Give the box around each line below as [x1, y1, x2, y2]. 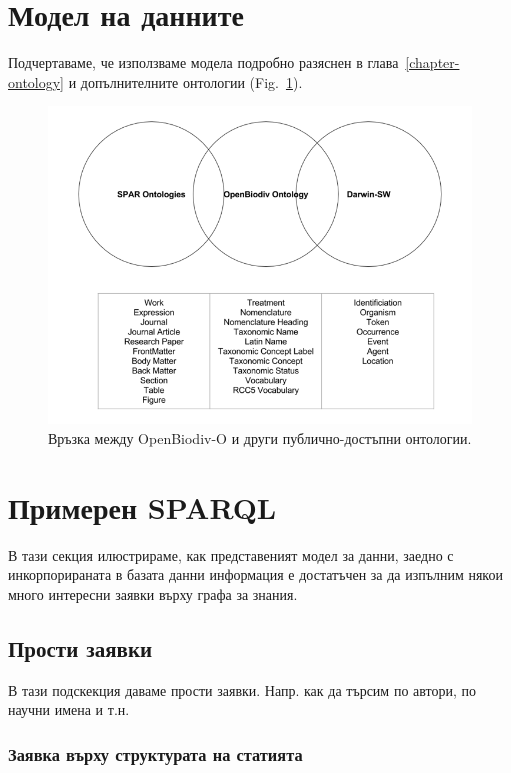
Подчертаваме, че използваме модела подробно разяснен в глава [8, 52, 399, 73]
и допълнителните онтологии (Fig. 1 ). [68, 71, 303, 92]
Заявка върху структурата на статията [8, 741, 303, 766]
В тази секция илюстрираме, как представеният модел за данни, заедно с [8, 544, 454, 565]
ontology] [8, 71, 65, 92]
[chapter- [405, 52, 460, 73]
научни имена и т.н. [8, 699, 130, 720]
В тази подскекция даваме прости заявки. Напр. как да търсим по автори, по [8, 679, 476, 700]
